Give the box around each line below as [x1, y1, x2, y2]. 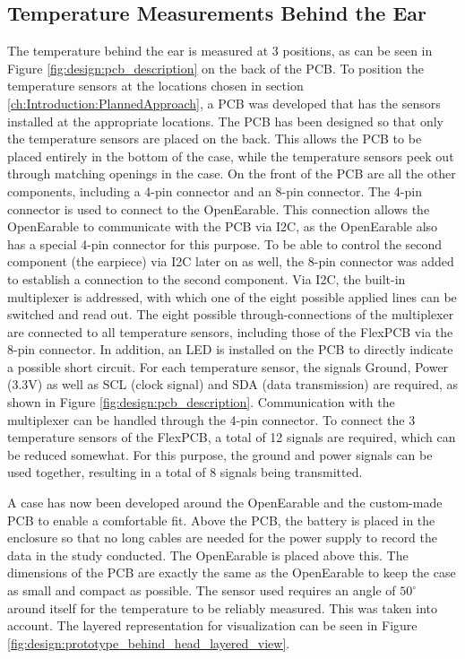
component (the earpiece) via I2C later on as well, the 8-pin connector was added [7, 252, 454, 271]
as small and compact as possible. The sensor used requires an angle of [7, 581, 396, 600]
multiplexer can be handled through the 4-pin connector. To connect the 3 [7, 410, 416, 429]
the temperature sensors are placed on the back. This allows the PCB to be [7, 129, 422, 148]
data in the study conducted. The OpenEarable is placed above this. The [7, 545, 409, 564]
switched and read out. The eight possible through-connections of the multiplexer [7, 305, 454, 324]
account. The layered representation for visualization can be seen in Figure [7, 616, 418, 635]
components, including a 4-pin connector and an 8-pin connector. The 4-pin [7, 181, 422, 200]
